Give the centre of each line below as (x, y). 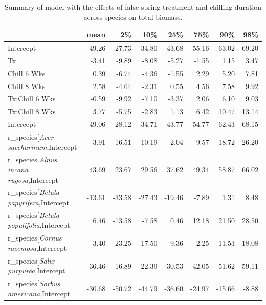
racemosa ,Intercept (37, 247)
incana (18, 169)
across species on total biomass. (133, 17)
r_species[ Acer (31, 136)
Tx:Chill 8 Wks (32, 111)
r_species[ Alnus (32, 159)
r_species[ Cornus (35, 238)
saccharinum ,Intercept (42, 147)
